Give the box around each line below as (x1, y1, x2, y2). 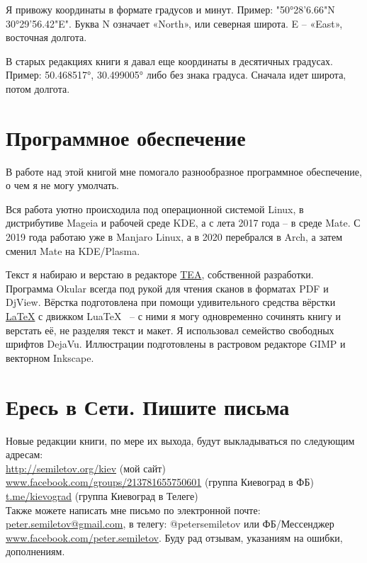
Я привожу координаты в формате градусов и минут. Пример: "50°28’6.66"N (6, 2, 335, 16)
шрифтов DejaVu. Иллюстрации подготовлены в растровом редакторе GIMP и (6, 336, 346, 351)
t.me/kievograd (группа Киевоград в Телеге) (6, 488, 198, 503)
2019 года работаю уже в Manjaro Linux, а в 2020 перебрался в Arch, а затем (6, 229, 343, 244)
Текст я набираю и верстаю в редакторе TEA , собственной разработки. (6, 267, 314, 282)
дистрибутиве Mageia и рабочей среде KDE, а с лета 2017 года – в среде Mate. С (6, 215, 361, 230)
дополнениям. (6, 544, 65, 559)
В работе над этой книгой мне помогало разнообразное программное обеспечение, (6, 164, 362, 178)
